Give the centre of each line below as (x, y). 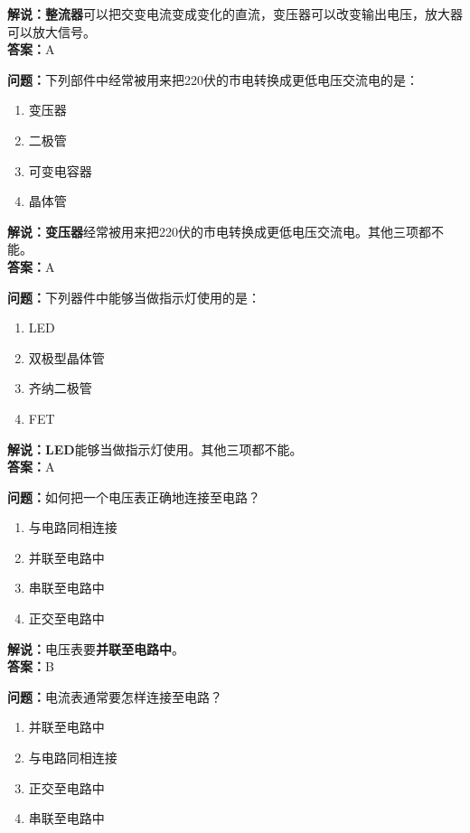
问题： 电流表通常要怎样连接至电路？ (115, 696)
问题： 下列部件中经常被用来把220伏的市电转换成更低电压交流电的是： (213, 79)
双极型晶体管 (66, 357)
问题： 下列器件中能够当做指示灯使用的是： (134, 297)
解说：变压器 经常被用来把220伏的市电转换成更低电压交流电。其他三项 (213, 231)
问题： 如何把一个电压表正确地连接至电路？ (134, 496)
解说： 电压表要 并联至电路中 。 (96, 648)
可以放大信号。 (52, 31)
